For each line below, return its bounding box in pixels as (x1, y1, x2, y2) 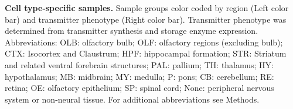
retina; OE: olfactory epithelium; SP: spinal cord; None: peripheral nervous (5, 82, 274, 94)
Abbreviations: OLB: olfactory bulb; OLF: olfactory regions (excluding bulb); (5, 36, 283, 48)
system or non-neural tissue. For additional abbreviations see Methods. (5, 93, 260, 105)
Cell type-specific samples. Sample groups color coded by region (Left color (5, 2, 289, 13)
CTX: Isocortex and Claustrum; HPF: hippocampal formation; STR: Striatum (5, 47, 287, 59)
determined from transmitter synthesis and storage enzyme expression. (5, 24, 258, 37)
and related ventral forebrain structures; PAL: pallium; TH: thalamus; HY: (5, 58, 274, 71)
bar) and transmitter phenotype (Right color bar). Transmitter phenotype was (5, 13, 287, 25)
